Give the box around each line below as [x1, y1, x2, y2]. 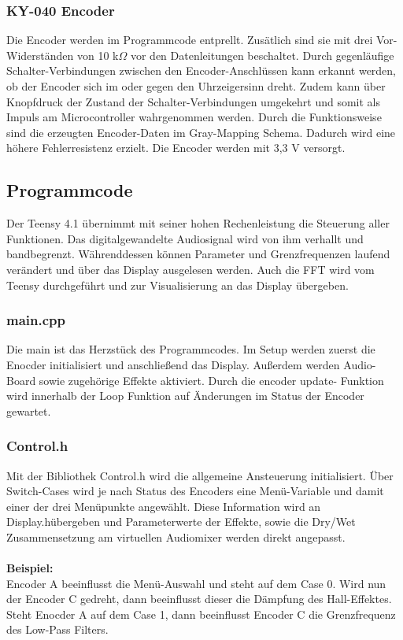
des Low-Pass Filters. [6, 621, 109, 638]
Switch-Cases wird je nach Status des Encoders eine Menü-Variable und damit [6, 483, 384, 499]
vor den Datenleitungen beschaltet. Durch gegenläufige [130, 46, 394, 63]
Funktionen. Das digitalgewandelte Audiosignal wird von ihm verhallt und [6, 230, 364, 246]
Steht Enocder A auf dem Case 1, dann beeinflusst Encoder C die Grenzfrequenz [6, 605, 396, 622]
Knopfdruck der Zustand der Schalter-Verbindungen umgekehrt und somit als [6, 93, 380, 109]
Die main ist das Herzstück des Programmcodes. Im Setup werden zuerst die [6, 341, 375, 357]
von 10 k [76, 46, 119, 63]
